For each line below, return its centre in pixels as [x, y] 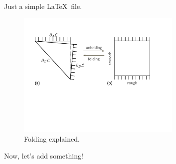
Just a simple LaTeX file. [43, 6]
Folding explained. [52, 139]
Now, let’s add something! [44, 156]
